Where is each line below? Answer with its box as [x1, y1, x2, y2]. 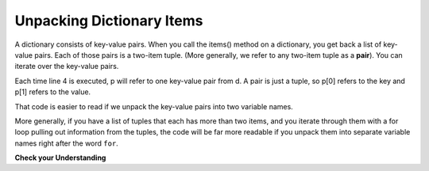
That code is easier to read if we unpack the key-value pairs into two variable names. [14, 101, 293, 111]
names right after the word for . [14, 139, 118, 148]
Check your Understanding [14, 153, 106, 162]
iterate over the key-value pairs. [14, 62, 119, 71]
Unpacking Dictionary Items [14, 12, 203, 29]
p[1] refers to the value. [14, 87, 91, 97]
